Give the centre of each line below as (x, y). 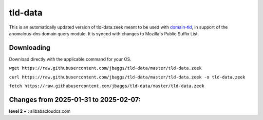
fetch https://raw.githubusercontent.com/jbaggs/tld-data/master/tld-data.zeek (107, 86)
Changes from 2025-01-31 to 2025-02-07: (75, 99)
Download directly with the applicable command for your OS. (70, 59)
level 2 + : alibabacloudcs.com (40, 111)
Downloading (30, 48)
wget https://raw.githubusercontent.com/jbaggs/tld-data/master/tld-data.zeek (105, 68)
